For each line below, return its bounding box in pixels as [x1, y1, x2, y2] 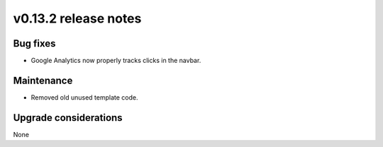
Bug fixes [13, 37, 56, 49]
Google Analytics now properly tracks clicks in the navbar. [30, 57, 201, 65]
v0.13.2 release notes [13, 11, 142, 26]
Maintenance [13, 74, 73, 86]
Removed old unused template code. [30, 93, 138, 102]
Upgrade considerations [13, 112, 123, 124]
